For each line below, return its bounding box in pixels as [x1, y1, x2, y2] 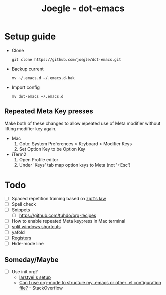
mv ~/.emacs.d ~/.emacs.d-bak [11, 75, 75, 80]
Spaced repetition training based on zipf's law [11, 196, 106, 201]
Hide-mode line [11, 241, 44, 247]
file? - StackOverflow [19, 285, 63, 291]
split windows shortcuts [11, 224, 61, 229]
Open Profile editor [19, 156, 58, 162]
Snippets [11, 207, 30, 213]
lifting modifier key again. [4, 125, 57, 132]
